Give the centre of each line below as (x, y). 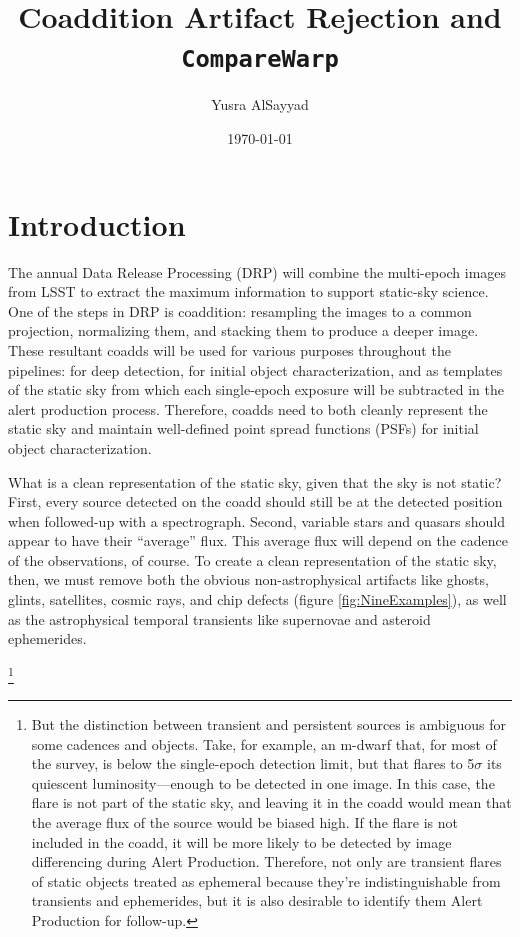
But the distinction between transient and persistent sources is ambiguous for (269, 724)
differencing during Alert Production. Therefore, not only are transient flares (266, 861)
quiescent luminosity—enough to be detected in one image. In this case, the (263, 782)
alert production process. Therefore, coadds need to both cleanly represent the (248, 408)
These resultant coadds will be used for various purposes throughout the (229, 349)
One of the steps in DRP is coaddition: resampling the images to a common (240, 310)
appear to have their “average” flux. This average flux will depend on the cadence (258, 540)
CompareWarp (260, 59)
